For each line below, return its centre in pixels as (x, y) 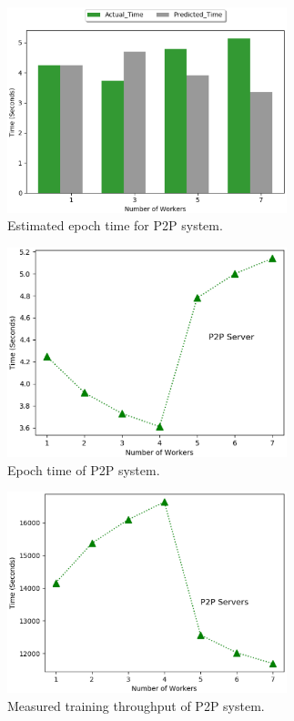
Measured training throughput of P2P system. (136, 706)
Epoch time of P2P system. (84, 469)
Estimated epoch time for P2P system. (115, 225)
